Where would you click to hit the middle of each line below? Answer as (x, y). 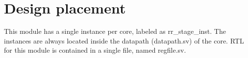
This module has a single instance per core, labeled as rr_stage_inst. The (115, 31)
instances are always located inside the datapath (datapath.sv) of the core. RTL (124, 40)
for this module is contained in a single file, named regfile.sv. (95, 50)
